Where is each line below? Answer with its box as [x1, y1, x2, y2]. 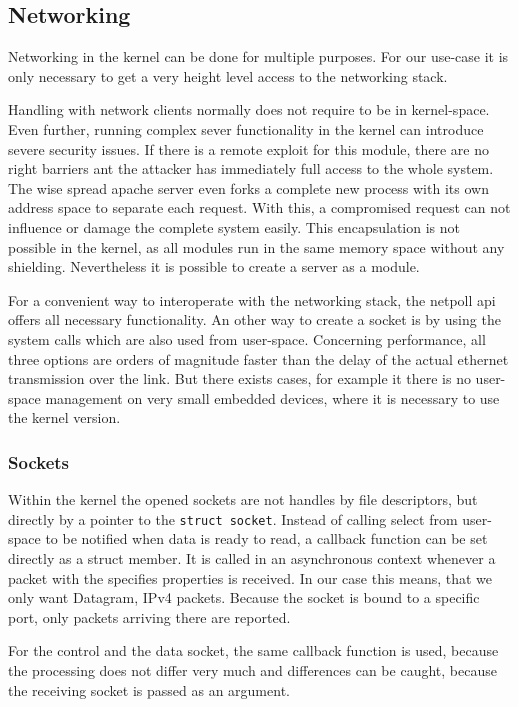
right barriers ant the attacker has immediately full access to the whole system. [8, 158, 494, 179]
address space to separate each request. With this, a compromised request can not [8, 197, 511, 218]
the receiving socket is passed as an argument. [8, 679, 290, 700]
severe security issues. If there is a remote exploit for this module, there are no [8, 138, 490, 159]
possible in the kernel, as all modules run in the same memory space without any [8, 236, 505, 257]
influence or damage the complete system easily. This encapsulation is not [8, 216, 460, 237]
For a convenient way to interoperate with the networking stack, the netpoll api [8, 289, 496, 310]
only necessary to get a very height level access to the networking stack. [8, 65, 448, 86]
